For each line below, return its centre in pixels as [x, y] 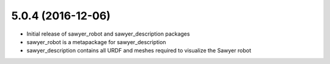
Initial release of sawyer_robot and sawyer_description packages [108, 34]
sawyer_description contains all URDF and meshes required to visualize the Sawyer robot [139, 51]
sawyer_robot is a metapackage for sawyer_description [96, 42]
